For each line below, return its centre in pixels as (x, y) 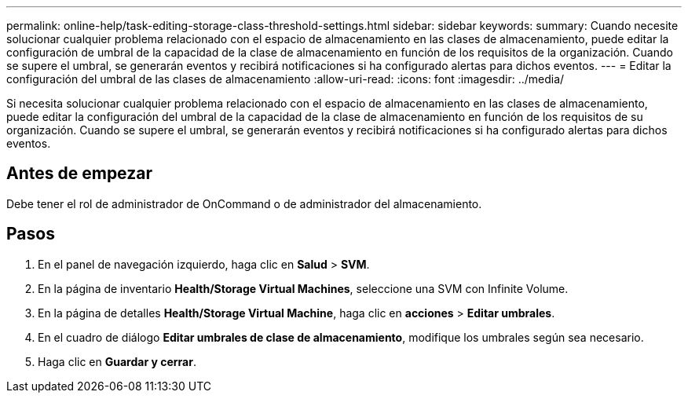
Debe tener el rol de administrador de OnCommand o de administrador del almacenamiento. (244, 203)
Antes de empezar (79, 174)
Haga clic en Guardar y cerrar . (117, 361)
